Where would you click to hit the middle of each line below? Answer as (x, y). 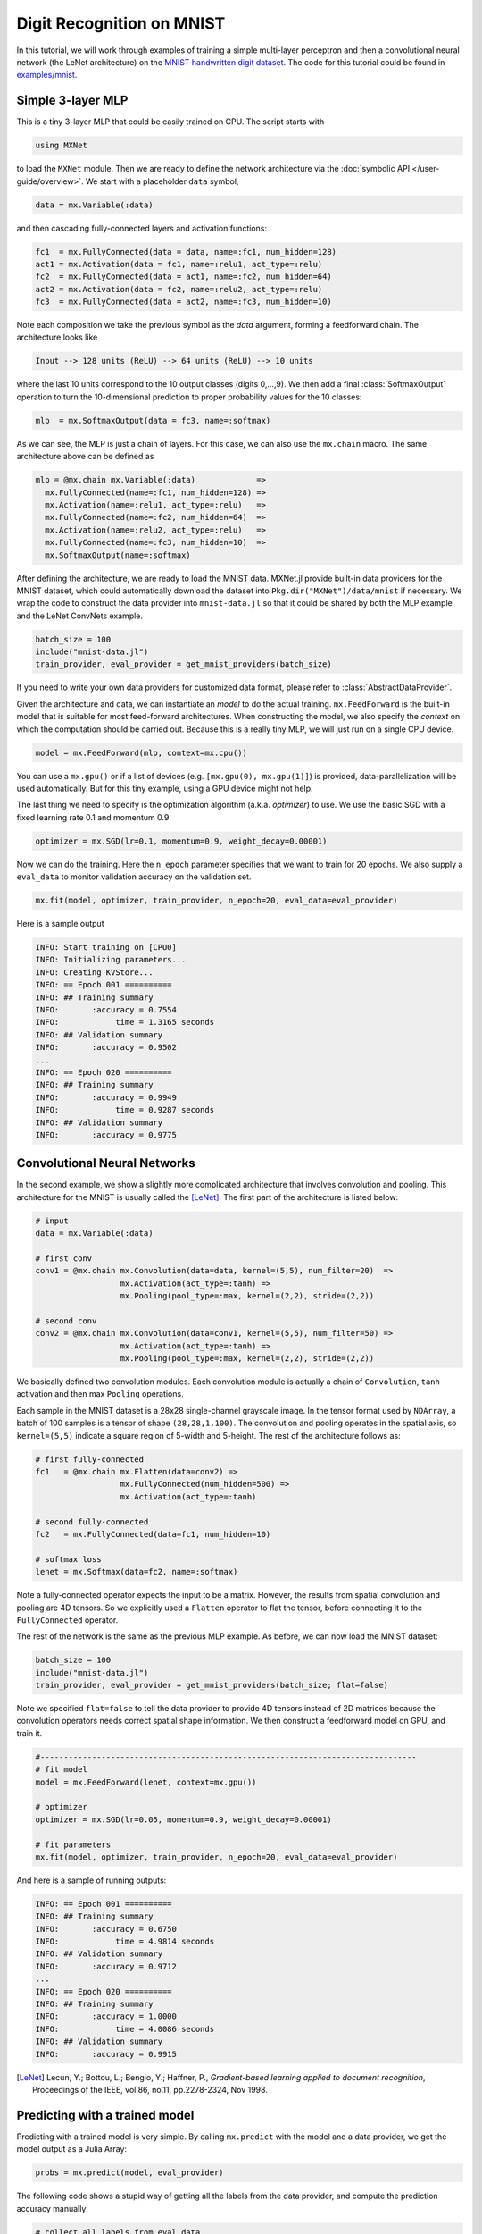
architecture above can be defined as (85, 457)
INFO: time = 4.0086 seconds (125, 2029)
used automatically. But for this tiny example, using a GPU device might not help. (165, 788)
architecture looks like (57, 337)
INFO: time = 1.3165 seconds (125, 1022)
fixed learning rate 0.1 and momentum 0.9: (94, 817)
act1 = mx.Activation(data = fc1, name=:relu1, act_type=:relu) (179, 264)
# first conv (64, 1258)
